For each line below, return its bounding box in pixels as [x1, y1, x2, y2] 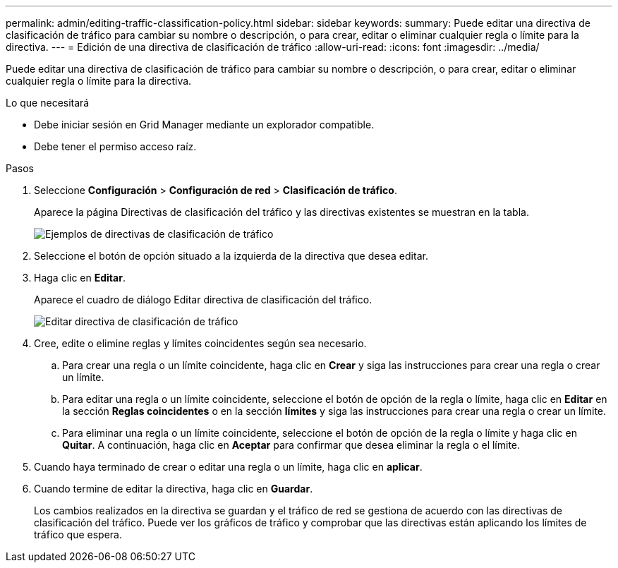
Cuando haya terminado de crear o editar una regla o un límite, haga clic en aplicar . [34, 461, 423, 473]
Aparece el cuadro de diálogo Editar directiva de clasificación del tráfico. [34, 294, 372, 306]
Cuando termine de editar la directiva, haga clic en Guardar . [34, 483, 313, 495]
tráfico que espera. [34, 528, 123, 540]
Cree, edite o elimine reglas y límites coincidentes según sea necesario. [34, 337, 367, 349]
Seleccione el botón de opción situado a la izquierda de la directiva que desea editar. [34, 250, 428, 262]
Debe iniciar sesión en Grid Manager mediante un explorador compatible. [34, 119, 375, 131]
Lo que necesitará [6, 97, 90, 109]
